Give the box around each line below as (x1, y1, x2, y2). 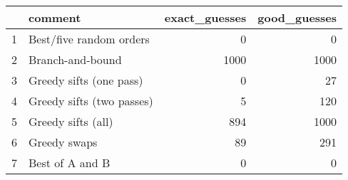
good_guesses (257, 9, 337, 26)
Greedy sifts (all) (29, 113, 113, 129)
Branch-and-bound (29, 51, 122, 68)
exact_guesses (164, 9, 247, 26)
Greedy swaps (29, 134, 98, 150)
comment (29, 9, 81, 26)
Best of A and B (29, 154, 111, 171)
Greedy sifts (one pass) (29, 72, 143, 88)
